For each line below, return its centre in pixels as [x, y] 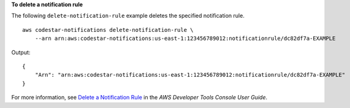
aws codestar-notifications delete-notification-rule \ [108, 30]
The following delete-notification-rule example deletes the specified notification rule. [128, 16]
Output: [21, 52]
